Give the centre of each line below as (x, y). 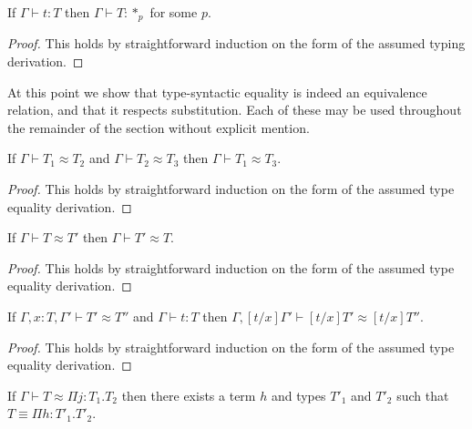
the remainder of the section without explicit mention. (159, 127)
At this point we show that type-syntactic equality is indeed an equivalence (217, 92)
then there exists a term (189, 395)
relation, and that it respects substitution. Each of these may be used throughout (235, 110)
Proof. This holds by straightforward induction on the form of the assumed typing (236, 43)
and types (298, 395)
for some (174, 12)
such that (423, 395)
